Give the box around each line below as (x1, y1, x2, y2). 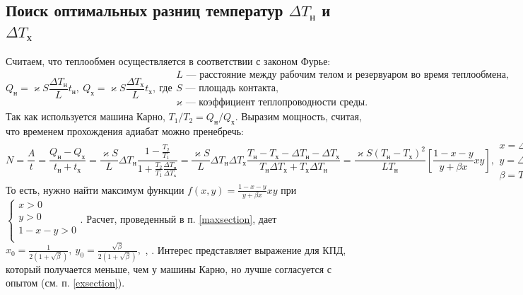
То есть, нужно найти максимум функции (6, 182, 184, 197)
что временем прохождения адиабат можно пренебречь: (6, 124, 244, 139)
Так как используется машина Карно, (6, 109, 165, 124)
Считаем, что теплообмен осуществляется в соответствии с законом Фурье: (6, 53, 331, 68)
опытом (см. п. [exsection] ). (6, 275, 125, 290)
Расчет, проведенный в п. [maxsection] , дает (86, 212, 277, 226)
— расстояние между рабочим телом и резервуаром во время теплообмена (186, 70, 507, 81)
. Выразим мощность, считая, (235, 109, 362, 124)
